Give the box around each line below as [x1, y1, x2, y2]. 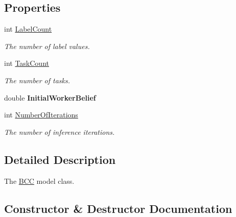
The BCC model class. [4, 175, 75, 186]
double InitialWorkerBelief [4, 92, 96, 103]
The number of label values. [4, 40, 90, 51]
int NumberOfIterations [4, 109, 78, 120]
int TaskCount [4, 58, 49, 68]
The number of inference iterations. [4, 126, 115, 137]
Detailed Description [4, 151, 116, 167]
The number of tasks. [4, 75, 70, 85]
